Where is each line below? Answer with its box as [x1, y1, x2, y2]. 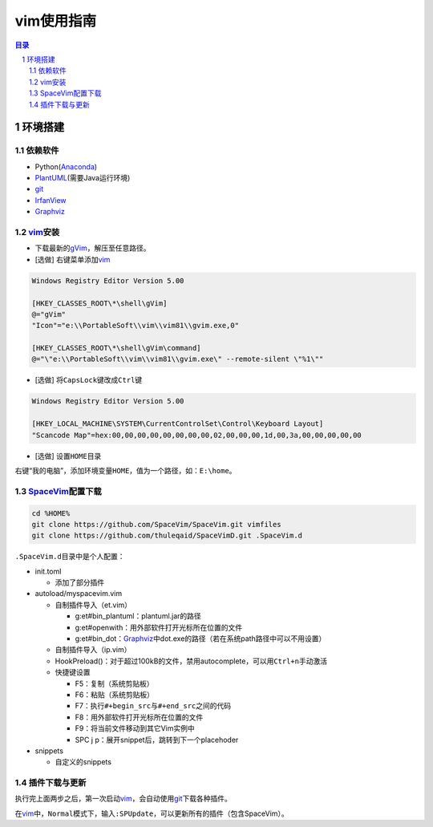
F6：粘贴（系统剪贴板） [75, 690, 154, 699]
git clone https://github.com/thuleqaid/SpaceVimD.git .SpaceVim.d [31, 531, 303, 541]
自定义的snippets [55, 757, 112, 767]
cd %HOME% [31, 509, 71, 517]
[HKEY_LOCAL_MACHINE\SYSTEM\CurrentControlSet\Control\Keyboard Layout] [31, 420, 324, 428]
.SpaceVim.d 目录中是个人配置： [14, 552, 125, 561]
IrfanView [34, 195, 67, 205]
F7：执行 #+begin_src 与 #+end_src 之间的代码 [75, 701, 232, 711]
